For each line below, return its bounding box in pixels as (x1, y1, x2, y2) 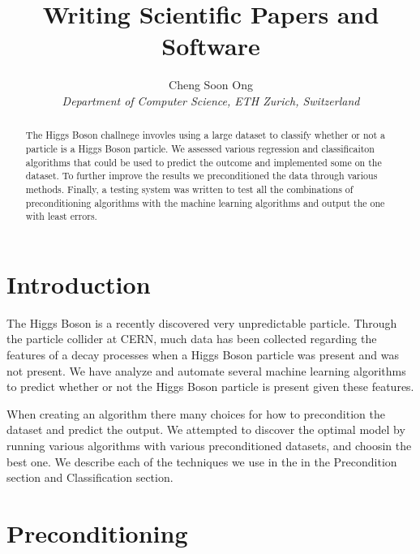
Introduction (6, 267, 151, 300)
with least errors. (25, 209, 97, 223)
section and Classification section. (6, 469, 174, 486)
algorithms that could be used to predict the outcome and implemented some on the (25, 155, 382, 169)
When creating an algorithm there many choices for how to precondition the (6, 405, 385, 422)
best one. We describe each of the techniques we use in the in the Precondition (6, 453, 397, 470)
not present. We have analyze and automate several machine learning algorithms (6, 362, 406, 379)
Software (161, 29, 260, 62)
